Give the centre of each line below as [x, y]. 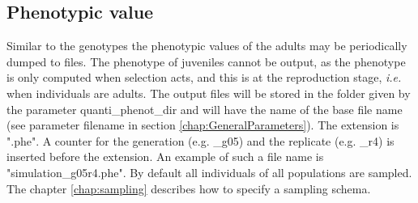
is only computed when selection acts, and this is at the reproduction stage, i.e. [204, 77]
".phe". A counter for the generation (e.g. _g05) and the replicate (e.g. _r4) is [200, 140]
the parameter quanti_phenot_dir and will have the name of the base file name [205, 109]
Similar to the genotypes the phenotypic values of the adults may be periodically [207, 46]
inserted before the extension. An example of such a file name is [165, 156]
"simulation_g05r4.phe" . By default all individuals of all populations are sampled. [209, 172]
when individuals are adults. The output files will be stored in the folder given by [209, 93]
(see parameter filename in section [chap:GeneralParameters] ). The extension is [203, 125]
